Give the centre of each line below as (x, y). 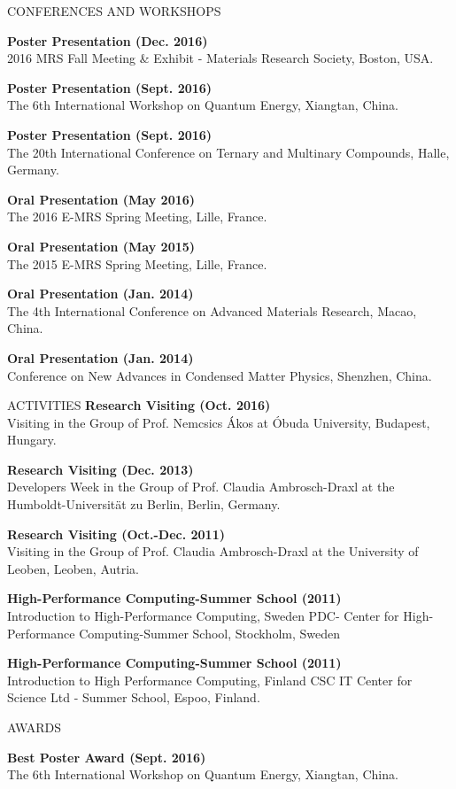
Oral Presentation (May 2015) (101, 246)
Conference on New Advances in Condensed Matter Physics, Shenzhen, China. (220, 375)
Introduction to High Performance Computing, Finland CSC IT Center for (210, 680)
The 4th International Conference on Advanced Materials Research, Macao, (212, 310)
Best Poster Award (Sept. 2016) (107, 757)
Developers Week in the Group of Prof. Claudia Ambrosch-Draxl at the (201, 487)
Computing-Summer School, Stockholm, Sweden (209, 633)
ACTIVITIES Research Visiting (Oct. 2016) (139, 405)
